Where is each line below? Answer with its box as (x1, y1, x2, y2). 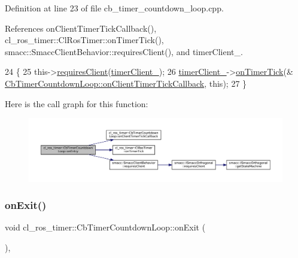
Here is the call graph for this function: (5, 97, 148, 110)
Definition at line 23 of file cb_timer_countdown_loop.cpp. (5, 2, 224, 14)
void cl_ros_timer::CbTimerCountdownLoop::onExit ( (5, 221, 206, 233)
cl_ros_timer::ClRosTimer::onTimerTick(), (5, 34, 164, 46)
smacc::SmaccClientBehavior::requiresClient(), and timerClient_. (5, 45, 243, 57)
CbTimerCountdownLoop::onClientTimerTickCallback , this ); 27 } (5, 77, 247, 89)
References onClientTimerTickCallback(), (5, 22, 157, 34)
